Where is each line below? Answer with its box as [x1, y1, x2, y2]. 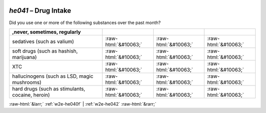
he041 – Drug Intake [9, 6, 71, 15]
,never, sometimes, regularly [12, 28, 81, 35]
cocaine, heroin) [12, 91, 50, 98]
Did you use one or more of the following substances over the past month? [9, 20, 161, 26]
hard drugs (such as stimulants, [12, 85, 86, 92]
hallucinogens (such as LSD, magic [12, 73, 94, 80]
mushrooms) [12, 79, 42, 85]
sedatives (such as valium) [12, 38, 74, 45]
